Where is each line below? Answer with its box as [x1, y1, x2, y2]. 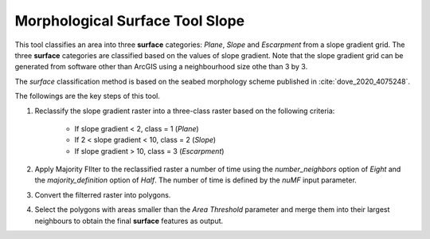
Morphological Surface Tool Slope [14, 12, 245, 29]
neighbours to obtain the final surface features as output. [34, 216, 224, 225]
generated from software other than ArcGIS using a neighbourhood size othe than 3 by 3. [14, 62, 308, 72]
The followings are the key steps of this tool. [14, 92, 161, 101]
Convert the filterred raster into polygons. [34, 190, 171, 199]
